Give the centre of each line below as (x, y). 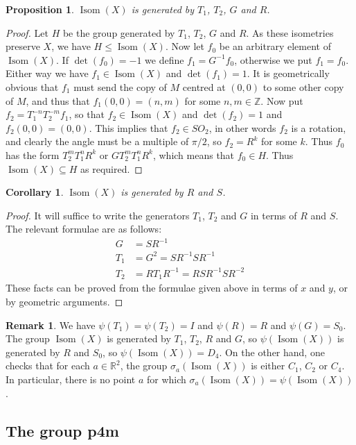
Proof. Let (27, 32)
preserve (23, 46)
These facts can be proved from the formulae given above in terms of (152, 288)
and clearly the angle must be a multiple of (97, 141)
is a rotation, (319, 127)
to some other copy (303, 86)
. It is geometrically (288, 73)
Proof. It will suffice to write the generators (98, 215)
